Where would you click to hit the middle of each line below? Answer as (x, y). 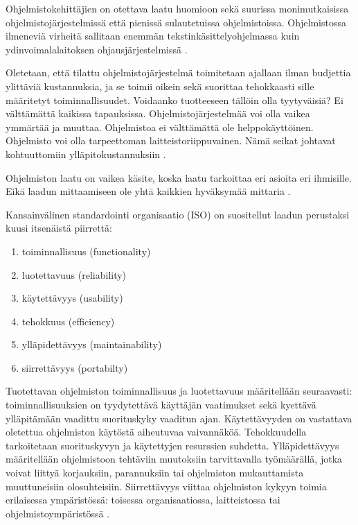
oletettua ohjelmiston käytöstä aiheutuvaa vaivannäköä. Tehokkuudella (156, 432)
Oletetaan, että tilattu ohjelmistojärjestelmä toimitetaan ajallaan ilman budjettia (178, 72)
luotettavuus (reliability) (74, 274)
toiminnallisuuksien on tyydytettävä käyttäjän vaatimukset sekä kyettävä (161, 405)
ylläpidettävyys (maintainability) (92, 344)
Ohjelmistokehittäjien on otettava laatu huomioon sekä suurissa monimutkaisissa (177, 8)
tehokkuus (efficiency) (68, 321)
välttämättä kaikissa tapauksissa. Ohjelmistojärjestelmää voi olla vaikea (158, 113)
